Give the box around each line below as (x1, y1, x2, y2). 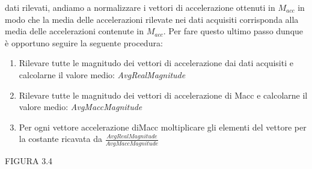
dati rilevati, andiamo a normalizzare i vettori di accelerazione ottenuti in (5, 1, 275, 13)
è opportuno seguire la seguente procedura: (5, 36, 163, 49)
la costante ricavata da (19, 132, 102, 145)
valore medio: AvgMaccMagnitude (19, 100, 142, 113)
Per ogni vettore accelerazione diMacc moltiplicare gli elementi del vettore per (19, 120, 307, 133)
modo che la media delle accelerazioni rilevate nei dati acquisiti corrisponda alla (5, 13, 299, 25)
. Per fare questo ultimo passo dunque (163, 25, 304, 37)
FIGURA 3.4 (5, 154, 53, 167)
